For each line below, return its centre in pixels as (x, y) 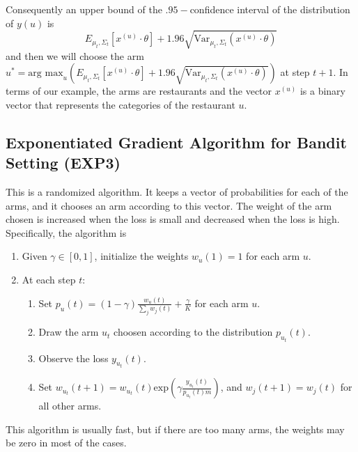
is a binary (322, 91)
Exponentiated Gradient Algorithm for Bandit (176, 142)
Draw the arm (69, 332)
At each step (49, 280)
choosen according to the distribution (193, 332)
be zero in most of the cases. (66, 443)
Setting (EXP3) (63, 163)
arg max (46, 73)
